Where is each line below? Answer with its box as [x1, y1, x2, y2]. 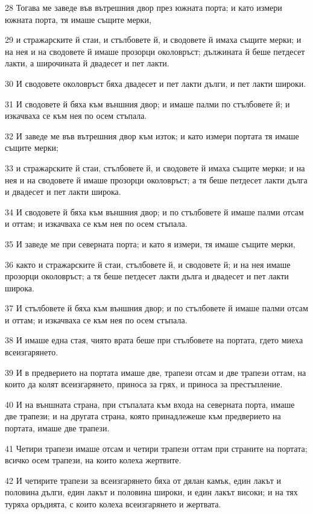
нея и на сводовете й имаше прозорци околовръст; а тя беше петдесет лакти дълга [5, 173, 308, 186]
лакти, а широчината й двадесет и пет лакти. [5, 57, 169, 69]
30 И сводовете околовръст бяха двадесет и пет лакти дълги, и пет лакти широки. [5, 77, 306, 89]
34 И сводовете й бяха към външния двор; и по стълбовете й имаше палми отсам [5, 205, 304, 218]
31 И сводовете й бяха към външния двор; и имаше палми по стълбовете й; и [5, 97, 290, 110]
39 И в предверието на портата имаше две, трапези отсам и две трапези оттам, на [5, 366, 306, 378]
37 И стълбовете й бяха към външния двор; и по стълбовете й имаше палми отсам [5, 302, 308, 314]
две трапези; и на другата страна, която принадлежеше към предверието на [5, 410, 281, 422]
